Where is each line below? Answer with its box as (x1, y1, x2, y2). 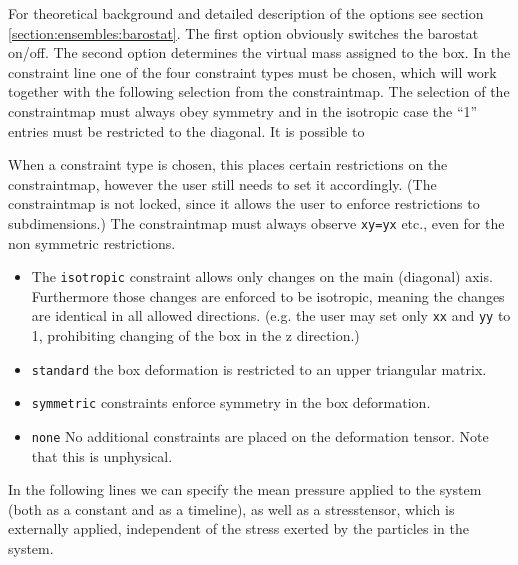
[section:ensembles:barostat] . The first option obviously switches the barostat (8, 22, 479, 43)
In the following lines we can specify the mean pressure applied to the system (8, 479, 482, 500)
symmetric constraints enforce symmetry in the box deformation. (31, 392, 431, 413)
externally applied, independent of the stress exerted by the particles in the (8, 518, 469, 539)
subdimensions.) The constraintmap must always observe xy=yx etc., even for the (8, 212, 505, 233)
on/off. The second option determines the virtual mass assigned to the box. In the (8, 42, 511, 63)
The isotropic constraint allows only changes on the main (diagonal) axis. (31, 266, 493, 287)
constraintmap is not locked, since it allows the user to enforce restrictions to (8, 193, 480, 214)
